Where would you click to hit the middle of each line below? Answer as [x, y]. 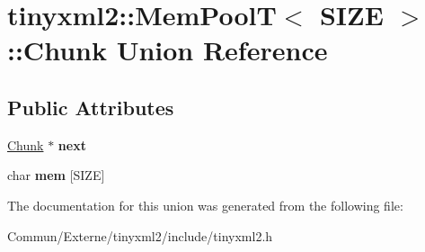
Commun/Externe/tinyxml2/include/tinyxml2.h [140, 235]
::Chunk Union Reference [168, 50]
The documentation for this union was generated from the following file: [205, 205]
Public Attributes [91, 107]
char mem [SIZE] [56, 175]
